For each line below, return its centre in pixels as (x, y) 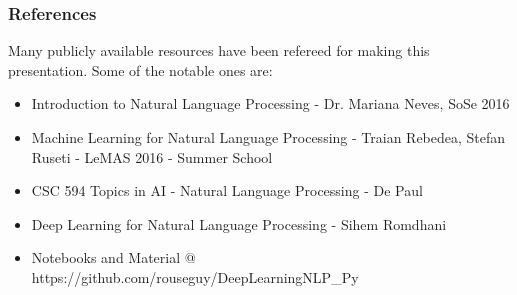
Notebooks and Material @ (113, 257)
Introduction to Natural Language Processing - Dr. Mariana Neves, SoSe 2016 (270, 103)
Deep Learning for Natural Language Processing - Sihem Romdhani (239, 223)
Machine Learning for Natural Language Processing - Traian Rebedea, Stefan (268, 137)
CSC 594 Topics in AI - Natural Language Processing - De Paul (227, 190)
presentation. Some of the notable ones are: (140, 69)
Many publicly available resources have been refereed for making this (219, 50)
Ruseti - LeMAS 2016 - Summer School (152, 156)
